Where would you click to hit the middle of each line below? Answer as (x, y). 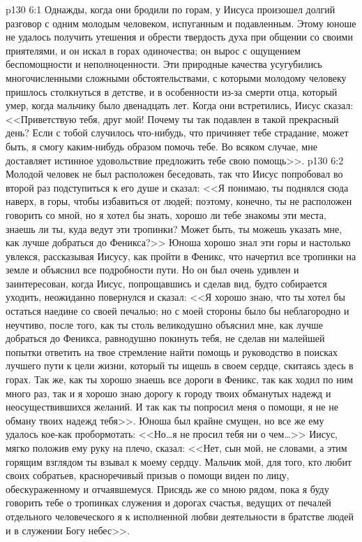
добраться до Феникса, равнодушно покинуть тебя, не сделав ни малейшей (165, 338)
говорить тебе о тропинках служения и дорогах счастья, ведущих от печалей (168, 502)
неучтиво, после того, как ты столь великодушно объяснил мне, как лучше (164, 324)
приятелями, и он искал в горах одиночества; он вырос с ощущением (153, 50)
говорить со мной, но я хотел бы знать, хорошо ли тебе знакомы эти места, (166, 214)
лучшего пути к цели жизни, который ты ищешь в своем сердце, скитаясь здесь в (180, 365)
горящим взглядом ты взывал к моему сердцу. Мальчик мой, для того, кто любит (179, 461)
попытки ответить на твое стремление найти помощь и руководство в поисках (172, 351)
